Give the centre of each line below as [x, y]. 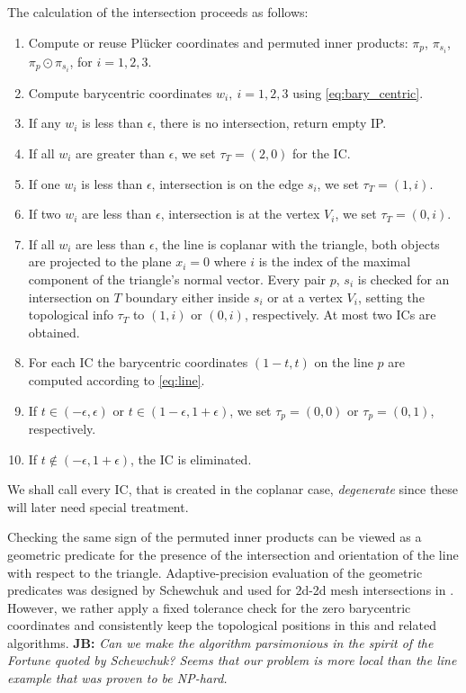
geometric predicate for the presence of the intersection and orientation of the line [233, 554]
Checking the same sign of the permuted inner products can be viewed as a [215, 537]
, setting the [391, 297]
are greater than [121, 153]
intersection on [69, 297]
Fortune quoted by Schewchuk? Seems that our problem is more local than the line [232, 660]
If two [45, 214]
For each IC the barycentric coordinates [138, 362]
